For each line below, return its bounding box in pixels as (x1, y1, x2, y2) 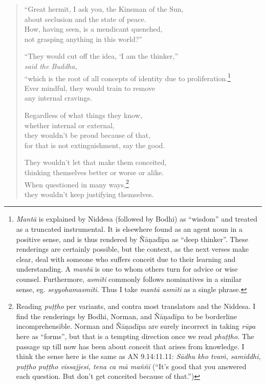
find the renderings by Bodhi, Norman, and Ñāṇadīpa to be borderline (16, 310, 237, 321)
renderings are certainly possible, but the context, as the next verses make (16, 244, 249, 254)
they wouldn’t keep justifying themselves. (24, 188, 154, 199)
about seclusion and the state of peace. (24, 13, 146, 24)
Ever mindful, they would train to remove (24, 82, 156, 93)
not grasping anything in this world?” (24, 33, 142, 44)
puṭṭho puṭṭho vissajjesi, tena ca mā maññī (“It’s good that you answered (16, 360, 247, 371)
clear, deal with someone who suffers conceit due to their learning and (16, 253, 236, 264)
